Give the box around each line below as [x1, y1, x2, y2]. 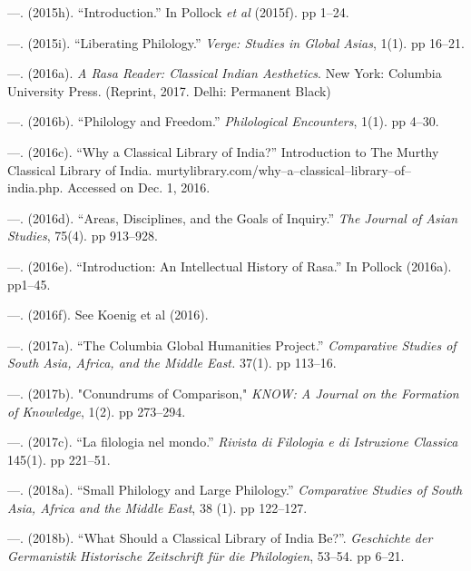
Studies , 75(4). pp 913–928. [7, 226, 158, 245]
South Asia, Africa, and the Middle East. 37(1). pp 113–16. [7, 353, 337, 372]
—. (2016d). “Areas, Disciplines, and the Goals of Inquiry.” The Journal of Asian [7, 208, 458, 227]
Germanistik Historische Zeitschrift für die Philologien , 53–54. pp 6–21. [7, 546, 405, 566]
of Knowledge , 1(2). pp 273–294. [7, 401, 186, 420]
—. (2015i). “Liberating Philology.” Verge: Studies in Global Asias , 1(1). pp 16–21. [7, 33, 466, 52]
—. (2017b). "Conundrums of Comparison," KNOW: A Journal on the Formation [7, 383, 459, 402]
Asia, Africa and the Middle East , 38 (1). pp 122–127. [7, 497, 308, 517]
